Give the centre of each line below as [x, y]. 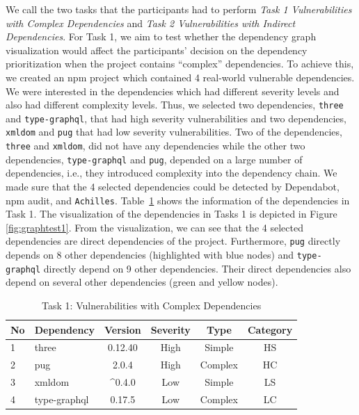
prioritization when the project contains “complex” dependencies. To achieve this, [180, 64]
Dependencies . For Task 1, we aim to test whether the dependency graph [161, 36]
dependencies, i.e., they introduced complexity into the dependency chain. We [171, 173]
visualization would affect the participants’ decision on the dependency [157, 50]
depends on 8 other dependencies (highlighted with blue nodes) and [150, 255]
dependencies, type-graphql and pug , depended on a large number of [154, 159]
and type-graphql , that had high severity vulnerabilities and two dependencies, [176, 118]
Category [270, 329]
